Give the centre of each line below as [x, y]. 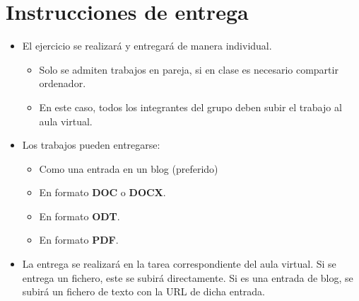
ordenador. [63, 83]
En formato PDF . [79, 240]
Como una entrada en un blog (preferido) [129, 168]
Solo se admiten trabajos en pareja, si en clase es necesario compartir [189, 69]
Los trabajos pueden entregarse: [91, 145]
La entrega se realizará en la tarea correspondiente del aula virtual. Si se [179, 264]
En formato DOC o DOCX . [102, 192]
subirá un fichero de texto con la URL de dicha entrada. [143, 291]
